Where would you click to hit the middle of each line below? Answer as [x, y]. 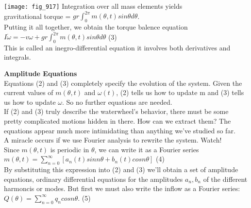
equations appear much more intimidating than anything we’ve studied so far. [120, 130]
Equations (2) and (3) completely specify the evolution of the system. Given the [123, 83]
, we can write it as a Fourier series [147, 149]
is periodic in [70, 149]
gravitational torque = [37, 16]
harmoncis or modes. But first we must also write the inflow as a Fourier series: [122, 188]
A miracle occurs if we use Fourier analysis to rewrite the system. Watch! [113, 140]
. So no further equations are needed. [117, 102]
